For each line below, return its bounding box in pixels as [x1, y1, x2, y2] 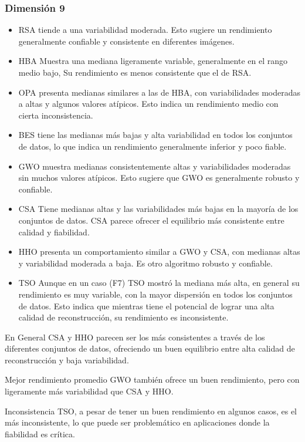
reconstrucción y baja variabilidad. [5, 353, 129, 366]
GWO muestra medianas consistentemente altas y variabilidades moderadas [18, 160, 291, 172]
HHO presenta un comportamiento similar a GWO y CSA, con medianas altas [18, 245, 300, 258]
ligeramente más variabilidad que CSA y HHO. [5, 385, 174, 397]
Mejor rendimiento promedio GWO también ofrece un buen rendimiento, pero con [5, 373, 300, 386]
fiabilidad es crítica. [5, 427, 75, 440]
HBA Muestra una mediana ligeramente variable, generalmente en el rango [18, 55, 287, 67]
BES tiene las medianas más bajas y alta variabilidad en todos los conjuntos [18, 129, 293, 141]
